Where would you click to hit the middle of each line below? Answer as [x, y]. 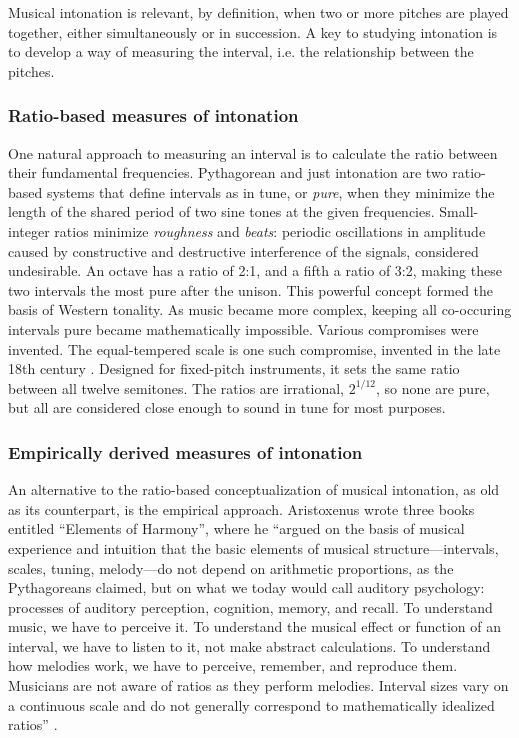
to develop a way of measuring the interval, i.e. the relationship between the [241, 51]
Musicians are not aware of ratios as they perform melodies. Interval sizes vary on [258, 685]
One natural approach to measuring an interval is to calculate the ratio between [253, 152]
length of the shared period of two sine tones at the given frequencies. [221, 211]
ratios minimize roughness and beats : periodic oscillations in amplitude [270, 230]
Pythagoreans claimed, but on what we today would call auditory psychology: [246, 587]
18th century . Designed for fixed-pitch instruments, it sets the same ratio [234, 368]
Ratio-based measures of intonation [153, 115]
